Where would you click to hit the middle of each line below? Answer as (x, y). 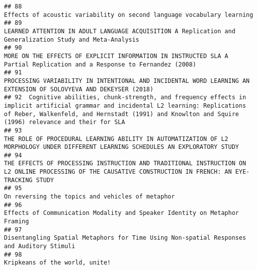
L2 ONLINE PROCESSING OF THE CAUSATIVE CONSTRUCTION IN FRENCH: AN (118, 172)
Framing (17, 222)
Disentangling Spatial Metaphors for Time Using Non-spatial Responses (125, 238)
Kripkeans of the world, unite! (57, 263)
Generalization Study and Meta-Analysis (72, 39)
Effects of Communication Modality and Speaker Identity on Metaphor (122, 213)
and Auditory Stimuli (40, 246)
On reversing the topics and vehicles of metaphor (89, 197)
